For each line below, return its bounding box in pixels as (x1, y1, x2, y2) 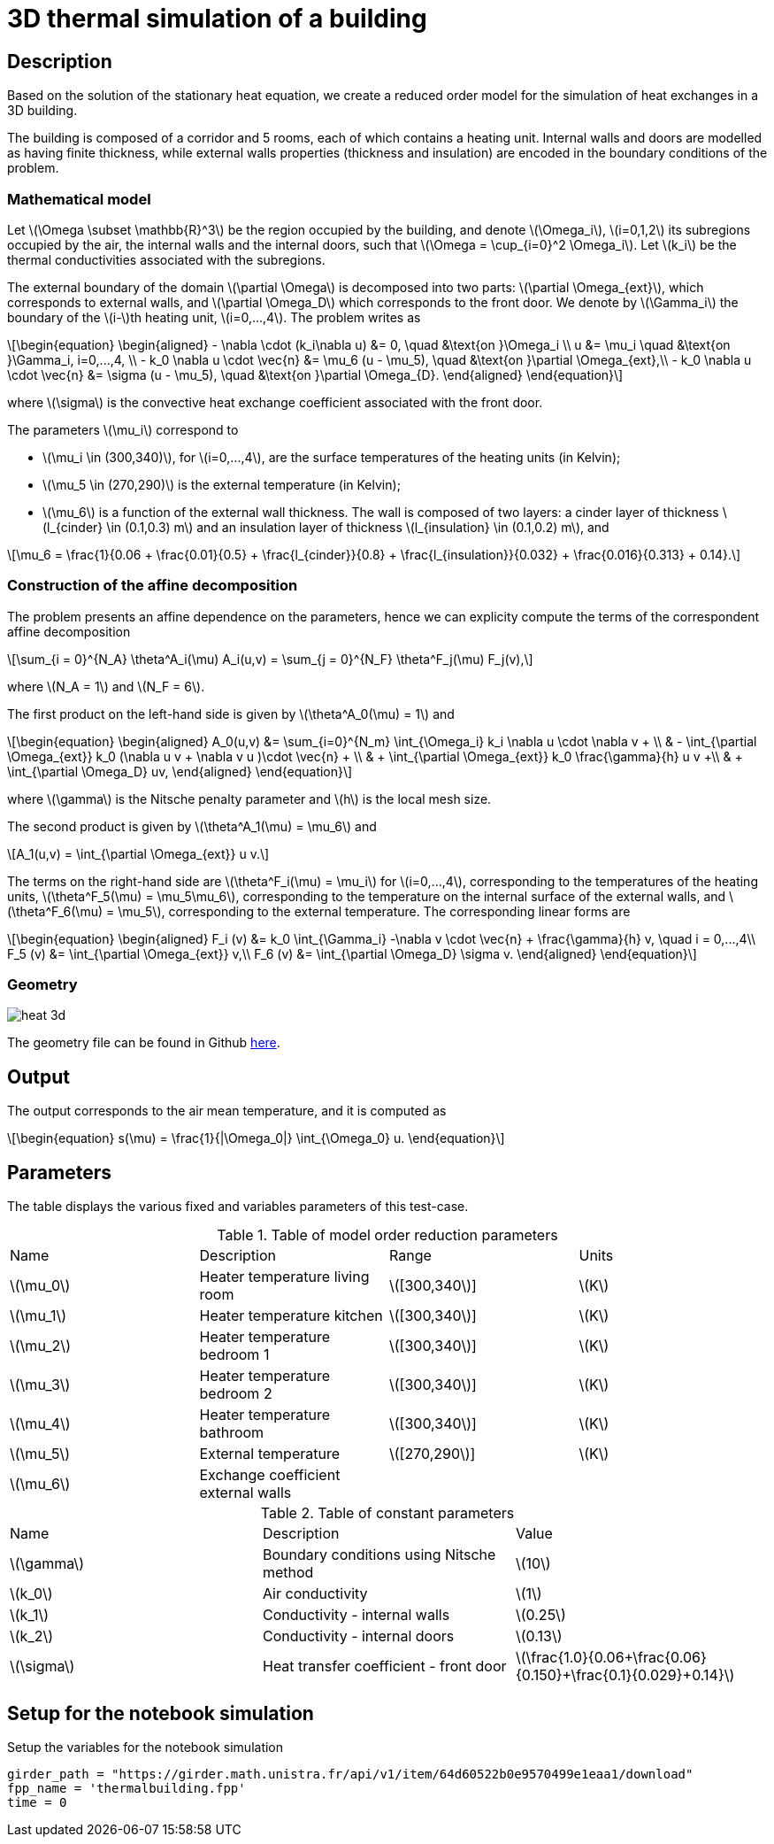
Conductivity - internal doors (262, 1627, 455, 1646)
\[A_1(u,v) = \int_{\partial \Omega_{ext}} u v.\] (7, 845, 270, 861)
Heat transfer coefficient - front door (262, 1657, 507, 1676)
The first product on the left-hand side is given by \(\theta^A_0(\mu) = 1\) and (7, 706, 455, 721)
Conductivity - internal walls (262, 1606, 450, 1624)
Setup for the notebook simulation (7, 1701, 314, 1724)
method (262, 1563, 314, 1582)
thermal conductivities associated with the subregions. (7, 251, 326, 267)
